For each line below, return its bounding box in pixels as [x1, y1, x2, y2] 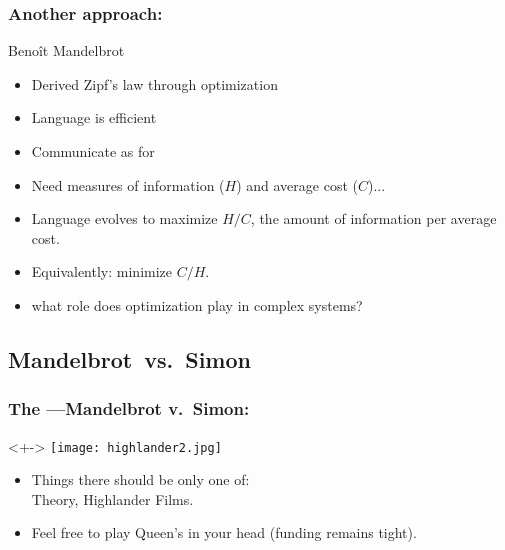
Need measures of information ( [31, 174, 225, 195]
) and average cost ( [236, 174, 358, 195]
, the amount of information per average [250, 208, 497, 229]
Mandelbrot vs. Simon [8, 343, 251, 374]
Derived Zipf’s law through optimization [31, 73, 278, 94]
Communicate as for [31, 141, 155, 161]
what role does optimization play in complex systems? [31, 294, 363, 315]
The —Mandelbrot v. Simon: [8, 396, 250, 421]
